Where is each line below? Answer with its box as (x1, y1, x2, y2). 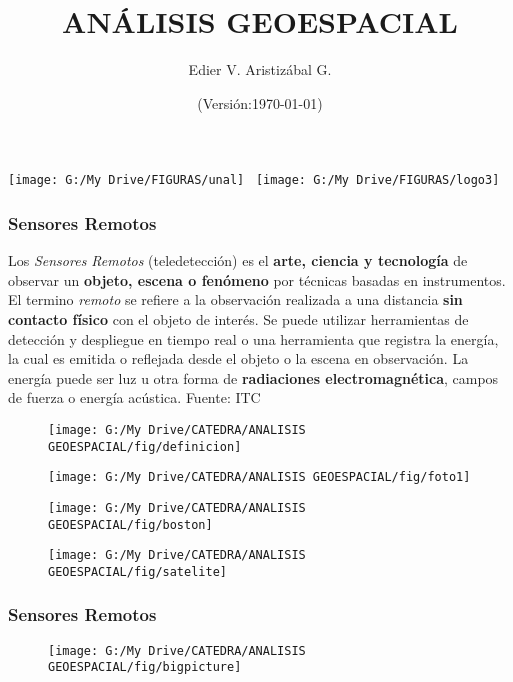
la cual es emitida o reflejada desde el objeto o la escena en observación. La (8, 348, 469, 369)
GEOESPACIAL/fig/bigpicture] (48, 660, 242, 675)
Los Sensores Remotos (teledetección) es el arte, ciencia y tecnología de (8, 250, 468, 271)
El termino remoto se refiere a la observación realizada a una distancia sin (8, 289, 463, 310)
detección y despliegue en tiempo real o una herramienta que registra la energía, (8, 328, 499, 349)
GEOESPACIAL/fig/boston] (48, 517, 213, 532)
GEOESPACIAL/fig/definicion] (48, 439, 242, 454)
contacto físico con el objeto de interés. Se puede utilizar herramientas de (8, 308, 469, 329)
